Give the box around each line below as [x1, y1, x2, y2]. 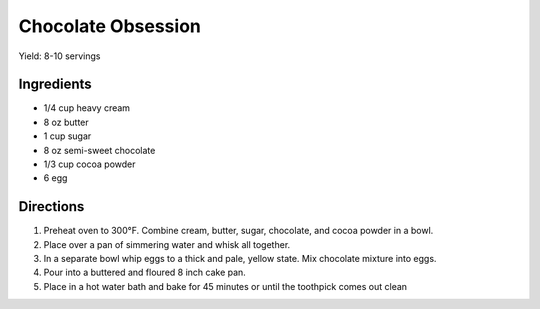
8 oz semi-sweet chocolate [43, 144, 156, 156]
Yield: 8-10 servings [18, 50, 101, 62]
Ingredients [18, 76, 92, 93]
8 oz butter [43, 116, 89, 128]
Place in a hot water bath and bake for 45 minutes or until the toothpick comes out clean [43, 280, 408, 292]
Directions [18, 198, 85, 215]
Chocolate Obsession [18, 15, 202, 37]
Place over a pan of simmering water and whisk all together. [43, 238, 291, 250]
